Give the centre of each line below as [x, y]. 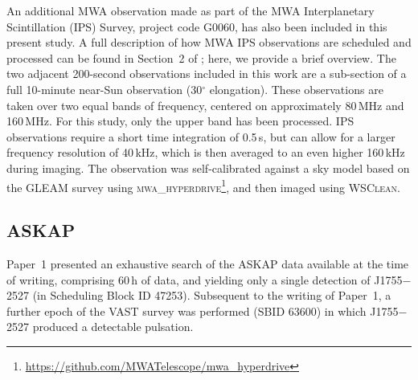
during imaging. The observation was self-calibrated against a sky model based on [208, 168]
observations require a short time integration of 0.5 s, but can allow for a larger [201, 136]
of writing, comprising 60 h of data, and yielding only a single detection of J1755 [205, 279]
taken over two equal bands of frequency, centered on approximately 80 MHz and [205, 105]
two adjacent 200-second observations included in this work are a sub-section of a [207, 74]
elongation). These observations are [296, 89]
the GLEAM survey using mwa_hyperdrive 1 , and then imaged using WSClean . [203, 186]
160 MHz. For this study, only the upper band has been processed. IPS [180, 121]
